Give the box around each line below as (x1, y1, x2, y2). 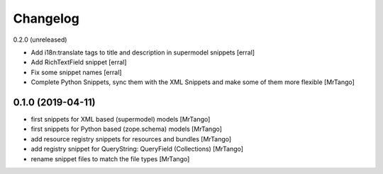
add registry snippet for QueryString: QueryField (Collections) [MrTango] (30, 145, 244, 153)
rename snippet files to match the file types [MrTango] (30, 154, 190, 163)
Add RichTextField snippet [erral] (30, 58, 127, 66)
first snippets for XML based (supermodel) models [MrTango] (30, 115, 211, 124)
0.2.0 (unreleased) (13, 35, 67, 44)
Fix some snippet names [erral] (30, 68, 122, 76)
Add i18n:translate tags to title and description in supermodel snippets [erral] (30, 48, 255, 57)
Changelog (13, 11, 79, 26)
